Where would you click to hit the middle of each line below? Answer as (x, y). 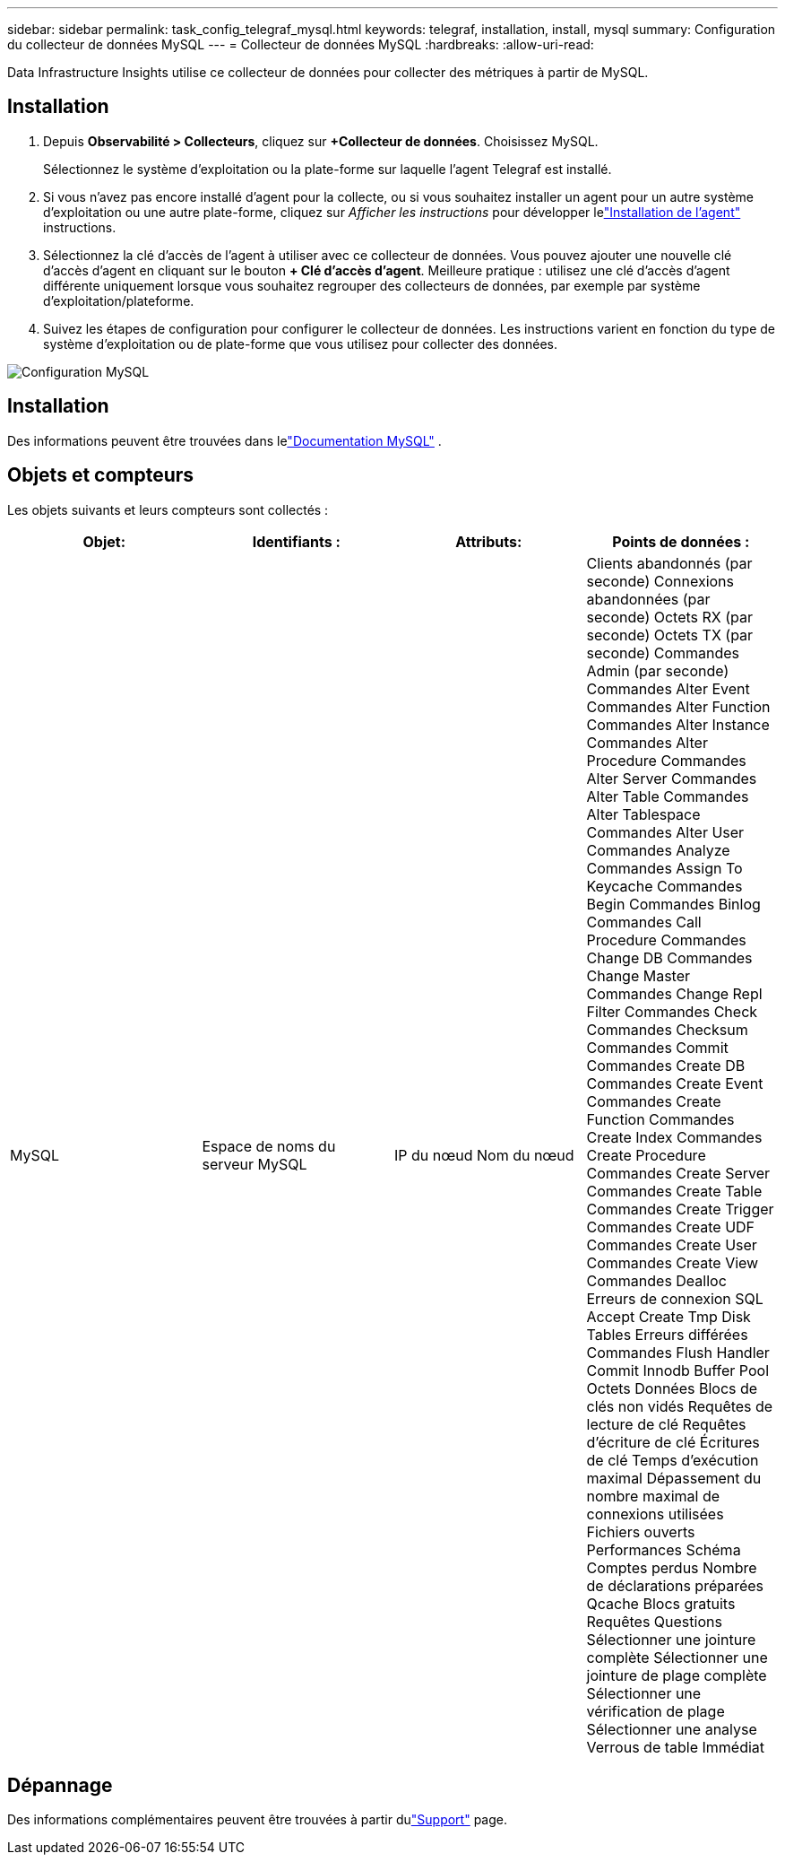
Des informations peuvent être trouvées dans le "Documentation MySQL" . (224, 440)
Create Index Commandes (674, 1137)
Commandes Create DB (666, 1065)
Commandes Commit (657, 1047)
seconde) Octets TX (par (670, 635)
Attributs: (489, 541)
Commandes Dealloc (656, 1280)
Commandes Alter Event (668, 688)
